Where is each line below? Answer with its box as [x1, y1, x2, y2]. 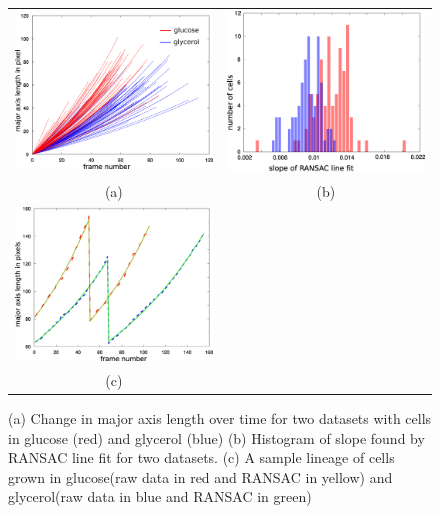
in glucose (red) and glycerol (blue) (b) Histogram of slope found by [8, 427, 425, 448]
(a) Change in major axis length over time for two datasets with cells [8, 407, 432, 428]
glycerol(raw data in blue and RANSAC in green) [8, 486, 312, 507]
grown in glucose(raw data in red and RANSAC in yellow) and [8, 466, 393, 487]
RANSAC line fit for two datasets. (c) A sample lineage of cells [8, 447, 395, 468]
